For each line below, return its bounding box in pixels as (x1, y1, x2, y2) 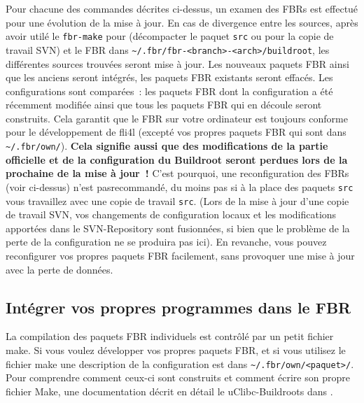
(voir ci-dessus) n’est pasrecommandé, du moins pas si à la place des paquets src (6, 179, 353, 194)
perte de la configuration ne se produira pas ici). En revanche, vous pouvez (6, 234, 327, 249)
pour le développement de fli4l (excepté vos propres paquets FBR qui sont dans (6, 125, 346, 139)
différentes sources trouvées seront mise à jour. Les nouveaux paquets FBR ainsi (6, 56, 349, 71)
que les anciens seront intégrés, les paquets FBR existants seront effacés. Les (6, 70, 333, 85)
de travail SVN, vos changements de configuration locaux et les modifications (6, 207, 337, 222)
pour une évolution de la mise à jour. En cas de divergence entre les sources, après (6, 15, 358, 29)
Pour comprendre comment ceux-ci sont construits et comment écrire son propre (6, 370, 350, 385)
